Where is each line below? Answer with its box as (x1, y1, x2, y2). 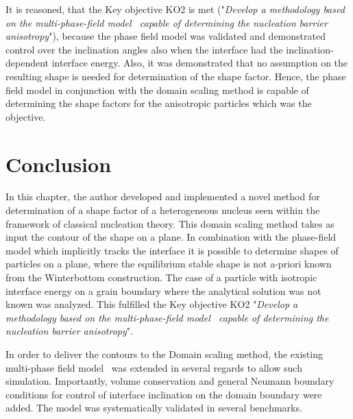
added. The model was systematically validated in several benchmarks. (5, 400, 302, 415)
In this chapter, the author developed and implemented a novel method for (5, 189, 320, 204)
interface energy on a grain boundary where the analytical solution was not (5, 283, 321, 298)
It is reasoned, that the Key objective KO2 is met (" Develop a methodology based (5, 2, 345, 16)
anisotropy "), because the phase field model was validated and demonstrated (5, 29, 326, 43)
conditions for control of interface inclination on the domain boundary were (5, 387, 322, 401)
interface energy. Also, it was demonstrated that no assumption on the (51, 56, 348, 70)
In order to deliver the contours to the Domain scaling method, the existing (5, 347, 323, 361)
